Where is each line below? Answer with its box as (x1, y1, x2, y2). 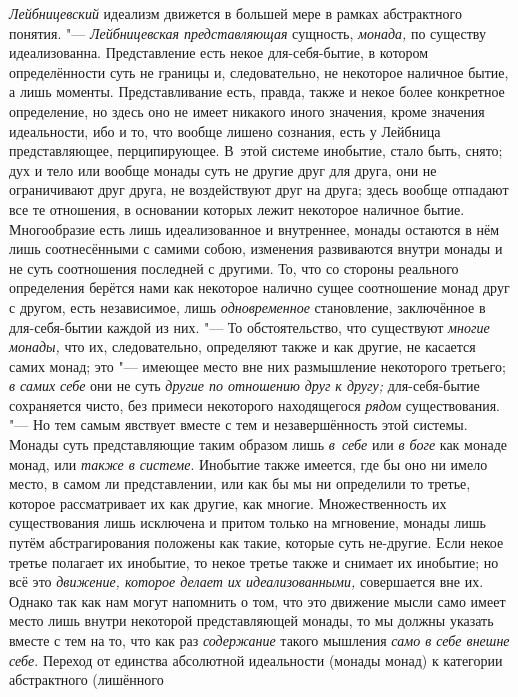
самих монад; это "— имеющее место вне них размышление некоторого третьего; (9, 355, 506, 376)
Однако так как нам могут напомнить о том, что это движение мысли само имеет (9, 590, 506, 611)
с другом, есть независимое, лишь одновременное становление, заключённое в (9, 296, 486, 317)
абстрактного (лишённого (9, 669, 164, 690)
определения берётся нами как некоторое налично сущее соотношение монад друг (9, 277, 510, 298)
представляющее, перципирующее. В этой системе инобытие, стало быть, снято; (9, 140, 503, 161)
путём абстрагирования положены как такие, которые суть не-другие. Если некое (9, 532, 504, 553)
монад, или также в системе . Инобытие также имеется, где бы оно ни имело (9, 453, 488, 474)
